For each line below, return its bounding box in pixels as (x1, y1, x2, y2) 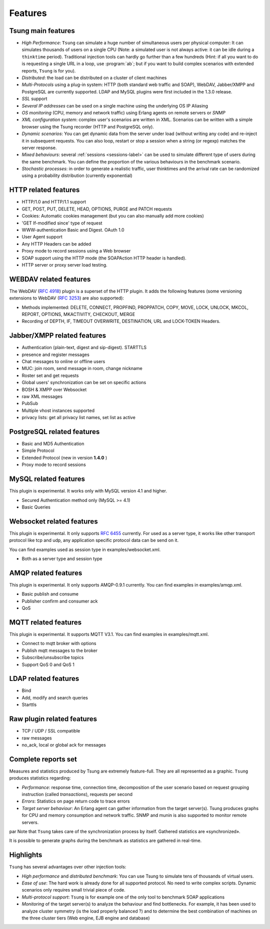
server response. (21, 144, 57, 150)
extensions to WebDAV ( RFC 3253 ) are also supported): (9, 295, 124, 301)
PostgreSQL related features (9, 427, 100, 436)
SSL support (21, 95, 47, 102)
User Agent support (21, 234, 62, 240)
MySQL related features (9, 475, 85, 483)
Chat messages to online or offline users (21, 358, 105, 364)
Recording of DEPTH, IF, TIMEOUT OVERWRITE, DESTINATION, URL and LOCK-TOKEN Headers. (21, 318, 220, 324)
